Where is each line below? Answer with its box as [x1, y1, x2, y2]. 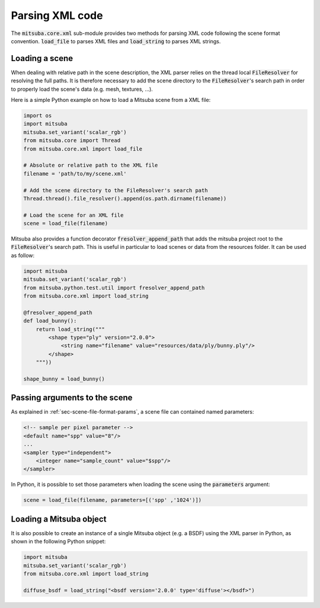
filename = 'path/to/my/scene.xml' [23, 170, 127, 177]
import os [23, 113, 52, 119]
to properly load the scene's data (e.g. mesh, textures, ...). [11, 85, 153, 92]
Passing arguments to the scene [11, 393, 133, 403]
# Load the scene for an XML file [23, 212, 124, 219]
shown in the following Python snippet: [11, 538, 106, 545]
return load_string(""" [36, 326, 105, 332]
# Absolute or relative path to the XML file [23, 162, 158, 169]
